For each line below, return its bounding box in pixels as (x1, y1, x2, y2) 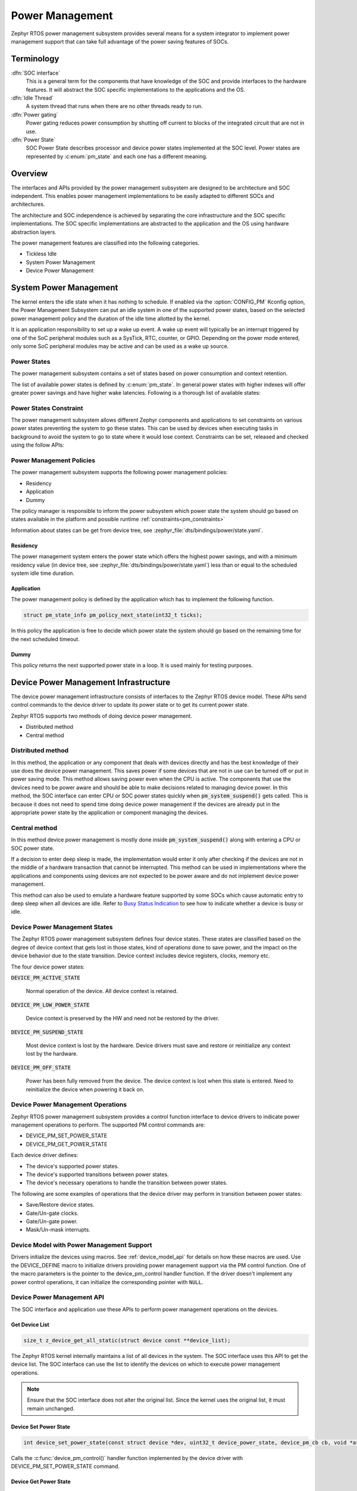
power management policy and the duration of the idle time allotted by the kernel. (11, 315, 211, 322)
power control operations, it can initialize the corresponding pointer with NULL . (11, 1278, 203, 1285)
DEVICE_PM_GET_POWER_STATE (26, 1140, 108, 1147)
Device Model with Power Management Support (11, 1241, 152, 1249)
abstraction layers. (11, 228, 57, 236)
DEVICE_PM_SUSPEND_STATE (11, 1029, 83, 1035)
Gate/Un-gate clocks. (26, 1209, 79, 1217)
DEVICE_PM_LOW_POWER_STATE (11, 1001, 90, 1008)
